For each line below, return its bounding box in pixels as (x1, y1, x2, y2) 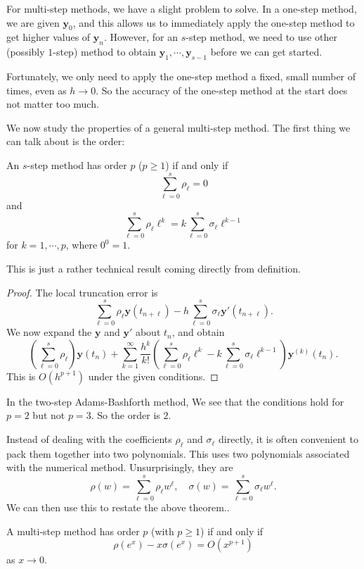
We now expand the (6, 325, 92, 339)
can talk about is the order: (6, 134, 125, 149)
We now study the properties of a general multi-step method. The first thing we (6, 120, 351, 135)
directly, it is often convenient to (219, 432, 358, 446)
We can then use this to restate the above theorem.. (6, 500, 230, 515)
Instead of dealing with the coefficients (6, 432, 172, 446)
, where (65, 237, 98, 252)
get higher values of (6, 30, 91, 44)
